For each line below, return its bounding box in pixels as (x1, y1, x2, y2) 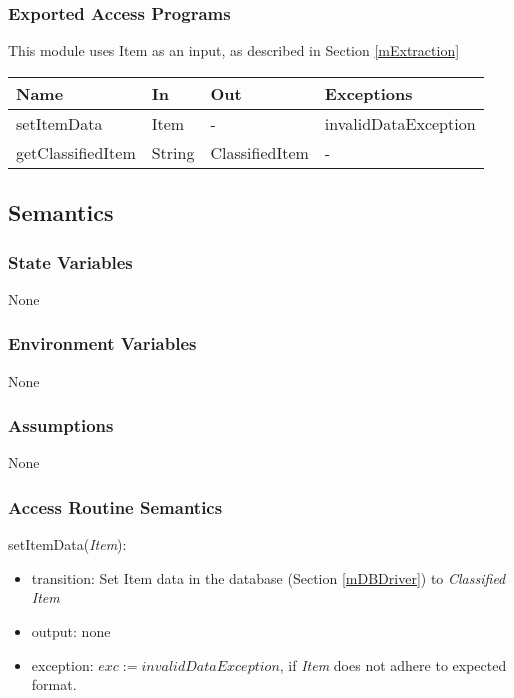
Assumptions (8, 413, 114, 438)
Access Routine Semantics (8, 494, 223, 519)
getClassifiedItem (16, 140, 136, 164)
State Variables (8, 249, 133, 274)
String (151, 140, 195, 164)
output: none (31, 621, 111, 642)
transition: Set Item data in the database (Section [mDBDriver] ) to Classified (31, 567, 506, 588)
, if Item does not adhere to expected (279, 654, 507, 675)
